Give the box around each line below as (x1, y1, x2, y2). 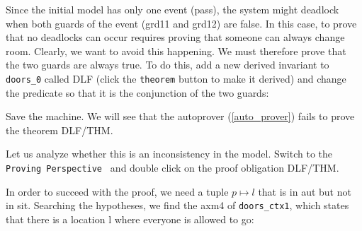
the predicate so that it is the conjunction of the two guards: (6, 85, 269, 100)
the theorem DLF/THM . (6, 122, 113, 137)
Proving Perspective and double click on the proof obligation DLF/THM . (6, 160, 339, 174)
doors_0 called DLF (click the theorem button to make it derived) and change (6, 71, 346, 85)
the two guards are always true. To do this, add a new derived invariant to (6, 57, 329, 72)
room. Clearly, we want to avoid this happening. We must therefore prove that (6, 43, 346, 58)
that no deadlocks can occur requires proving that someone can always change (6, 30, 345, 45)
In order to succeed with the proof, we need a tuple (6, 184, 229, 199)
